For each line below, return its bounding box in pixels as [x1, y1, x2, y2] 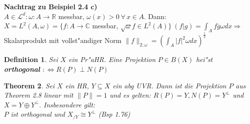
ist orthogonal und [11, 109, 65, 119]
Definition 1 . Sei [4, 54, 58, 64]
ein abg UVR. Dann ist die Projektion [113, 80, 227, 90]
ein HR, [65, 80, 89, 90]
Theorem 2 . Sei [4, 80, 55, 90]
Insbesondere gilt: [43, 99, 95, 109]
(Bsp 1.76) [98, 109, 130, 119]
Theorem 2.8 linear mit [4, 90, 73, 100]
